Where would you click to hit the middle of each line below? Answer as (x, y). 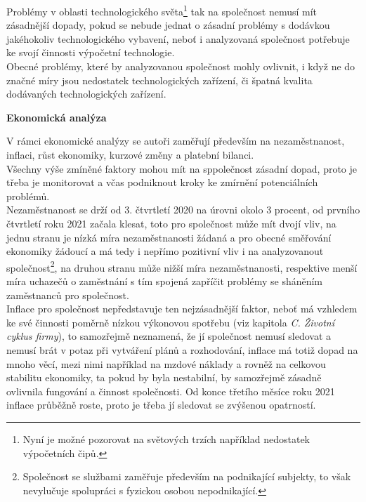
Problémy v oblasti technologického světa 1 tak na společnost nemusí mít (162, 10)
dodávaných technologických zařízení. (86, 94)
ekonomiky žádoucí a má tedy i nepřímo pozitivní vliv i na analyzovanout (165, 251)
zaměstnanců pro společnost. (68, 295)
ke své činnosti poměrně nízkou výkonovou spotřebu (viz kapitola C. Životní (170, 322)
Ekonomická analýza (57, 117)
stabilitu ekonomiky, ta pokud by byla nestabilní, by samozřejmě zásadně (164, 377)
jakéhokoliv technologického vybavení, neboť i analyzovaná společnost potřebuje (178, 38)
